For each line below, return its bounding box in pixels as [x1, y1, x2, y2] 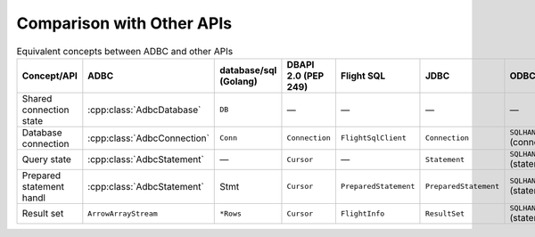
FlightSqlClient [340, 134, 407, 143]
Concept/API [21, 69, 78, 82]
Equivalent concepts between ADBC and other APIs [16, 45, 234, 57]
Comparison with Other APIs [16, 13, 233, 33]
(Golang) [219, 75, 258, 87]
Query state [21, 153, 71, 166]
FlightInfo [340, 208, 385, 218]
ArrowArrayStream [87, 208, 158, 218]
